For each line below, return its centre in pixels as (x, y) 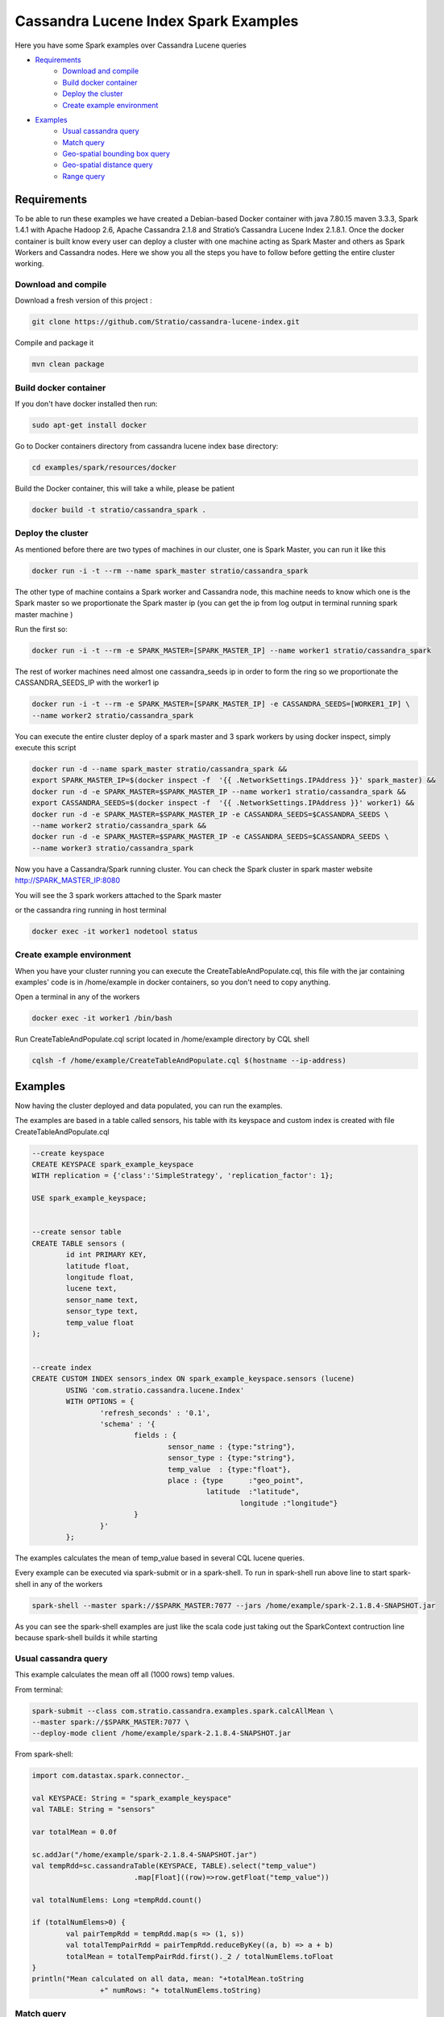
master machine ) (44, 614)
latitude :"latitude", (253, 1492)
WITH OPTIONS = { (100, 1401)
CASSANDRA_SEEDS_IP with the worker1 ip (87, 683)
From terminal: (39, 1689)
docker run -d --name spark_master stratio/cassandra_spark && (160, 769)
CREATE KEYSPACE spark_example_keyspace (112, 1165)
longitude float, (100, 1277)
